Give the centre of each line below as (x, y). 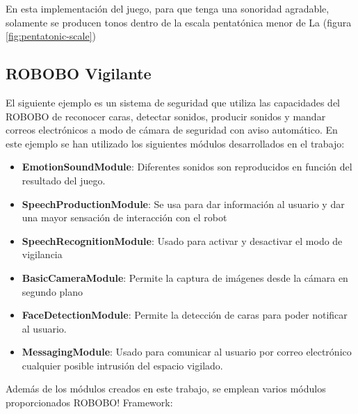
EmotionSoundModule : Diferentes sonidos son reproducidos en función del (187, 167)
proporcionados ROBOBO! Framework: (89, 403)
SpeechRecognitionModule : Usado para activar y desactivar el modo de (182, 240)
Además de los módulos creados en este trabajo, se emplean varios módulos (166, 389)
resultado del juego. (64, 180)
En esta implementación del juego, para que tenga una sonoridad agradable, (168, 8)
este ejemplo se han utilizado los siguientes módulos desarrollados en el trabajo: (175, 143)
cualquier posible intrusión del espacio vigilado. (122, 365)
